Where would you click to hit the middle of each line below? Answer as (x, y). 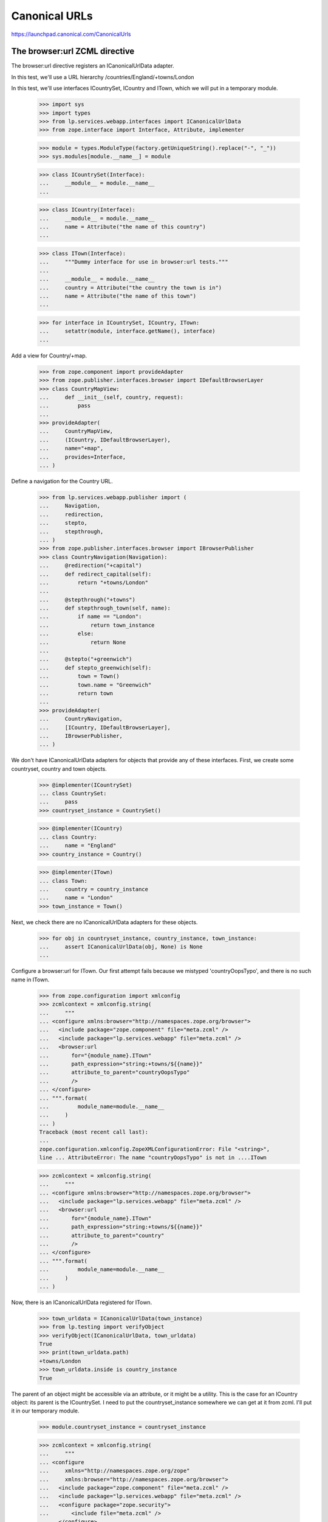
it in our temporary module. (45, 1411)
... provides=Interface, (83, 457)
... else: (67, 634)
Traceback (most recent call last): (94, 1132)
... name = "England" (78, 846)
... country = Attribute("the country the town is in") (131, 287)
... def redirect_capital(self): (95, 574)
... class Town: (63, 881)
